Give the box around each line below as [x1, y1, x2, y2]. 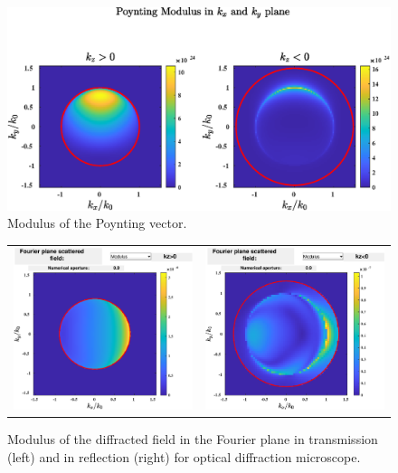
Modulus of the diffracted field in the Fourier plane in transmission [7, 430, 378, 449]
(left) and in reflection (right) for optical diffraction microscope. [7, 447, 361, 466]
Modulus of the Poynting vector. [7, 213, 187, 232]
